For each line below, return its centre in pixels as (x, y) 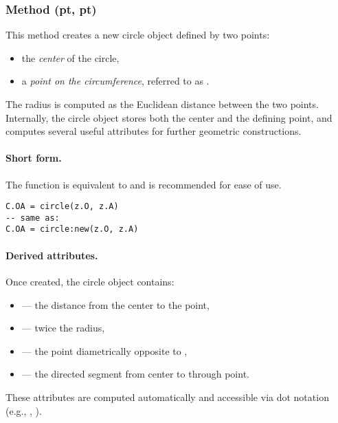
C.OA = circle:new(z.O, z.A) (72, 229)
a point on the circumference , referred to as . (115, 81)
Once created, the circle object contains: (90, 281)
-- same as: (33, 218)
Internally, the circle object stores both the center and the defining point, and (169, 117)
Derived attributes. (52, 255)
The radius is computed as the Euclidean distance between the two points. (162, 104)
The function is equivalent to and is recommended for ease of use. (144, 184)
